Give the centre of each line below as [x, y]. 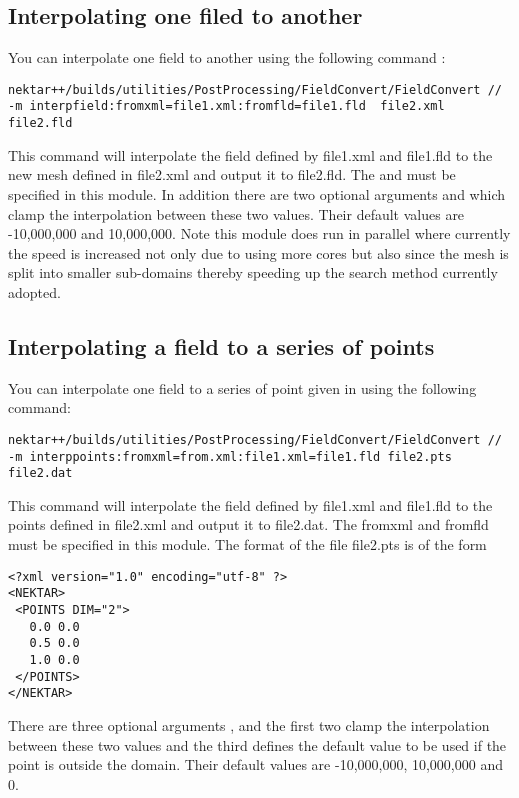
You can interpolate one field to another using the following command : [227, 57]
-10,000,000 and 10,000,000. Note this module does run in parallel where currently [259, 233]
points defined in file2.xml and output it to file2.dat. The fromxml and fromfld [248, 524]
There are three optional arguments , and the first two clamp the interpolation [249, 724]
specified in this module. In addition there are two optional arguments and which [256, 193]
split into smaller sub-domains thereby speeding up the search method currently [253, 272]
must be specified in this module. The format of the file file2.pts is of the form [247, 544]
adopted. [34, 291]
